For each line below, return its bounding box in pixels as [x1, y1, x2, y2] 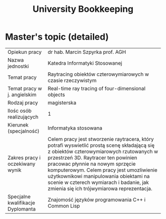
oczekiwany [7, 160, 36, 167]
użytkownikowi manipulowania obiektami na [47, 173, 150, 179]
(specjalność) [7, 128, 40, 134]
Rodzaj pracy [7, 99, 39, 106]
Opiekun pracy [7, 48, 42, 55]
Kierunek [7, 121, 29, 128]
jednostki [7, 63, 29, 70]
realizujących [7, 113, 39, 120]
